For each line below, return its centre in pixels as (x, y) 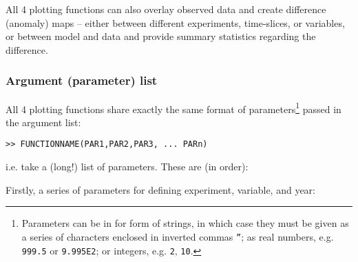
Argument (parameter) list (82, 80)
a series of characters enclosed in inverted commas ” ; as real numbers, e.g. (178, 236)
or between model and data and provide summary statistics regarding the (161, 36)
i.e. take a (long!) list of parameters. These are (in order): (127, 167)
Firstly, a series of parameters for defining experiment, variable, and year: (161, 189)
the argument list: (43, 122)
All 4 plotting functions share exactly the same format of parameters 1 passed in (173, 108)
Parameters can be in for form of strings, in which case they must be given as (185, 223)
